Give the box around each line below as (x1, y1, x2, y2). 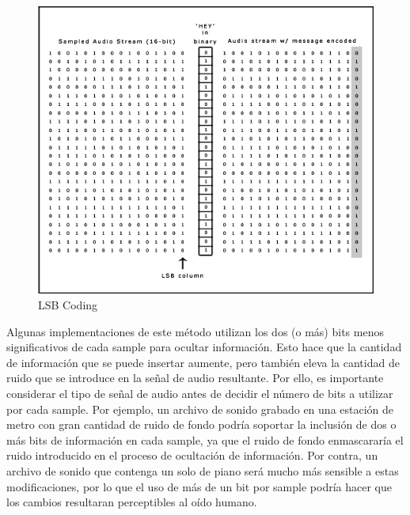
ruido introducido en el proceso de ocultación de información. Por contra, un (6, 447, 378, 464)
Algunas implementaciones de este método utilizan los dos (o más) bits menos (6, 323, 384, 339)
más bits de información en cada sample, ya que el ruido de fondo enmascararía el (6, 431, 404, 448)
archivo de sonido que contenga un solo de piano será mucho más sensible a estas (6, 462, 399, 479)
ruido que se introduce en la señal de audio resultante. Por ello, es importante (6, 369, 384, 386)
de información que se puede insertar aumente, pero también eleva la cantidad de (6, 354, 400, 370)
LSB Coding (38, 297, 98, 313)
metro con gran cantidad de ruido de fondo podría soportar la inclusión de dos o (6, 416, 397, 433)
